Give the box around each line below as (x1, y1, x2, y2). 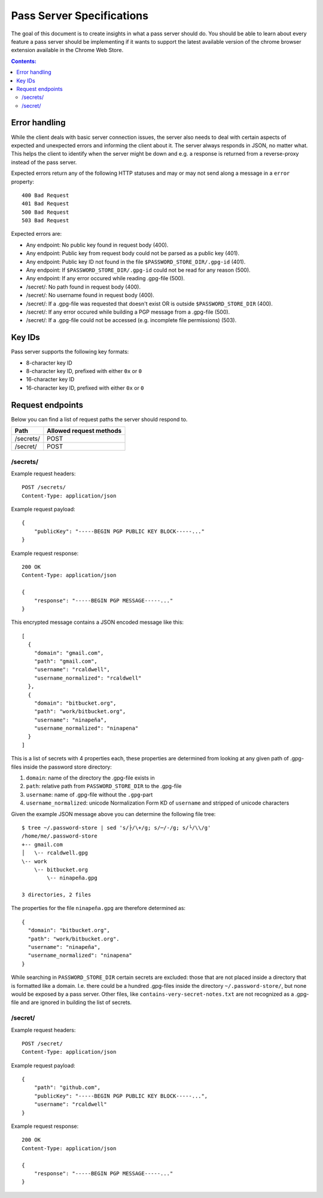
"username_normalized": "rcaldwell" (33, 674, 142, 681)
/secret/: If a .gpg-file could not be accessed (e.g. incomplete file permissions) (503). (26, 317, 237, 324)
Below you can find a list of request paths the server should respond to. (11, 415, 188, 423)
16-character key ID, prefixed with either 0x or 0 (26, 384, 144, 392)
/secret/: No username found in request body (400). (26, 292, 155, 299)
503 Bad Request (22, 217, 69, 224)
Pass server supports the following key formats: (11, 348, 129, 356)
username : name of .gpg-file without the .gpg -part (26, 791, 153, 798)
